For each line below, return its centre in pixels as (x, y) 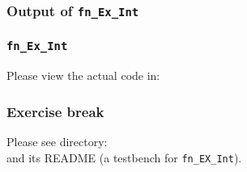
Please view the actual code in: (83, 76)
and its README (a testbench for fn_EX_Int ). (124, 157)
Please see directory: (57, 141)
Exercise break (55, 111)
